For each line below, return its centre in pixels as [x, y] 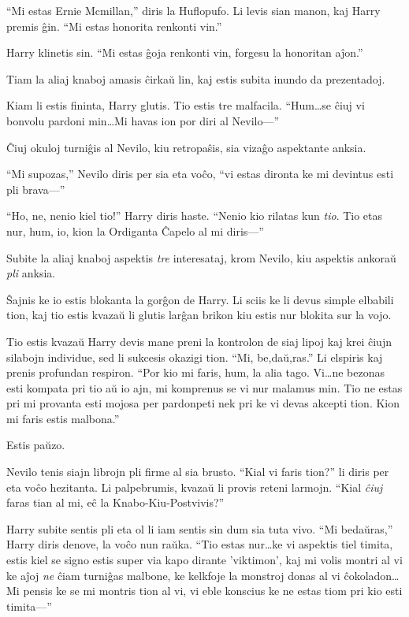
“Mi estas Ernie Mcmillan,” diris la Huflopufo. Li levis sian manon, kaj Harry [193, 10]
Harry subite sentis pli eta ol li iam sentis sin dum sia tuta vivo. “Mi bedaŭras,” [200, 528]
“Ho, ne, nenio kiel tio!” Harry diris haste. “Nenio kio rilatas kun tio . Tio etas [195, 216]
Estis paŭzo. [36, 445]
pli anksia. [31, 273]
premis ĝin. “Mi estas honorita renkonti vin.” [114, 26]
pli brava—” [36, 189]
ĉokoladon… [372, 575]
